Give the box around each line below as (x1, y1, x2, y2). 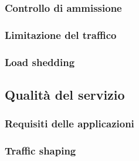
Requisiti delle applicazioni (5, 116, 134, 131)
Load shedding (5, 54, 75, 69)
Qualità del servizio (5, 85, 125, 103)
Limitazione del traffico (5, 27, 117, 42)
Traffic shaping (5, 143, 76, 158)
